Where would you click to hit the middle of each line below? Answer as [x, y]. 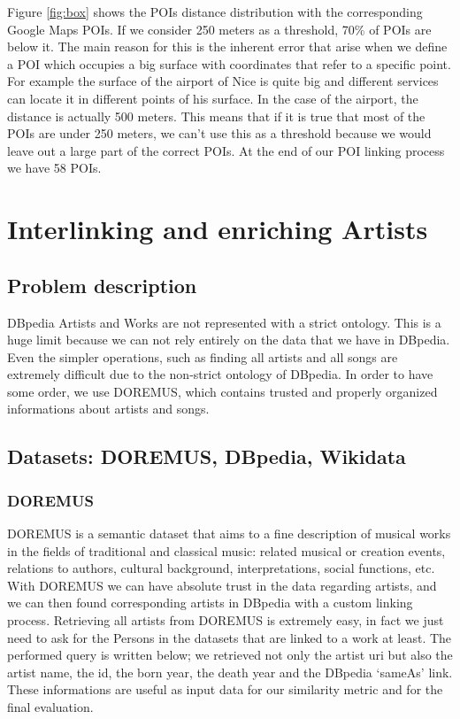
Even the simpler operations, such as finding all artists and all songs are [203, 356]
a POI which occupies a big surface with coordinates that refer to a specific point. [229, 63]
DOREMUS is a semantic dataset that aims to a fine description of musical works [229, 533]
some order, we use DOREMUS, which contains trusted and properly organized [222, 391]
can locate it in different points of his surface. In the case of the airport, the [213, 98]
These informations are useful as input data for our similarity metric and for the [225, 689]
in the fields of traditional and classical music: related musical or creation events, [226, 550]
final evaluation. [50, 707]
